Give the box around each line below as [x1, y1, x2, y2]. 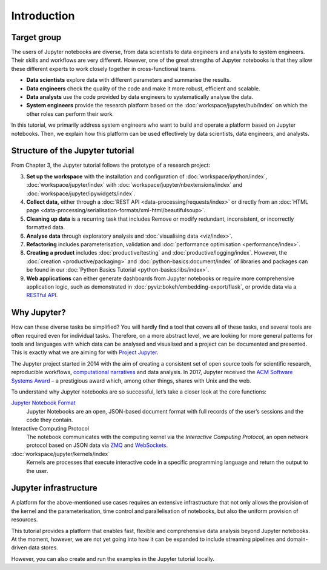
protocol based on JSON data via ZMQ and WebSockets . [26, 441, 168, 449]
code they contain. [26, 416, 73, 424]
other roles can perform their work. [26, 110, 114, 118]
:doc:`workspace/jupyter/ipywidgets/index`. [26, 190, 136, 197]
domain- [286, 535, 308, 543]
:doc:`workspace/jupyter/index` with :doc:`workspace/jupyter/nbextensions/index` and [26, 181, 243, 189]
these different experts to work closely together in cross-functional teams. [11, 65, 197, 72]
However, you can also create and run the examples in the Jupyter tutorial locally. [11, 555, 214, 562]
